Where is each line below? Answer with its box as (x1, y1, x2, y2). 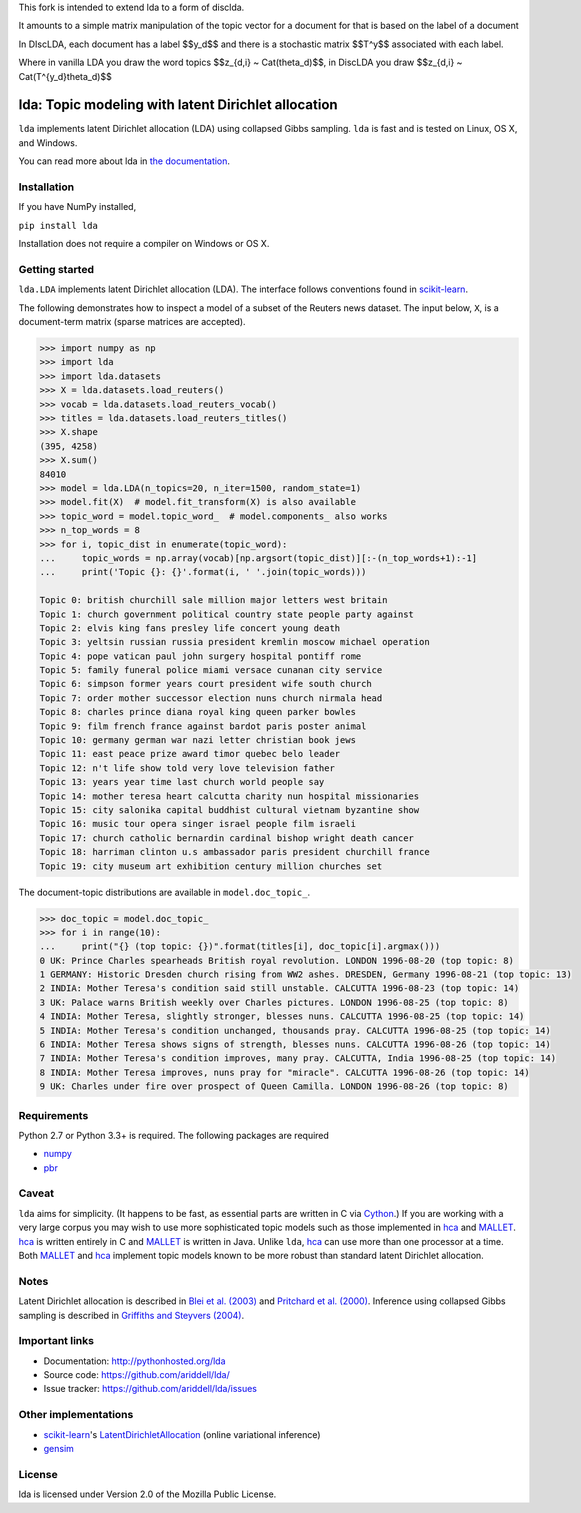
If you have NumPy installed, (18, 201, 137, 213)
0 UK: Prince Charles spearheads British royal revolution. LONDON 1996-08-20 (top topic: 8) (39, 955, 515, 966)
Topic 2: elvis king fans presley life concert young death (39, 622, 341, 634)
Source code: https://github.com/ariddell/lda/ (43, 1369, 230, 1381)
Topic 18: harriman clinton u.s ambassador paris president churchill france (39, 846, 430, 858)
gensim (43, 1443, 75, 1454)
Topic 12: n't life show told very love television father (39, 762, 335, 774)
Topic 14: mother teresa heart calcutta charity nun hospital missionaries (39, 790, 420, 802)
